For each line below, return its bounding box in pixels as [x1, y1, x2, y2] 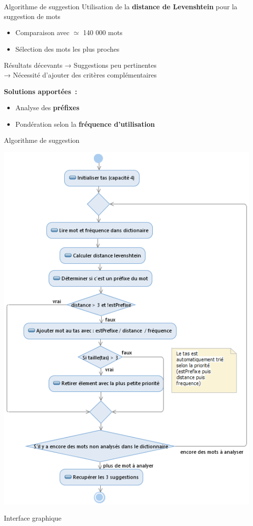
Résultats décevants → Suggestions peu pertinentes [4, 60, 157, 70]
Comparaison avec [15, 27, 70, 38]
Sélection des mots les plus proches [15, 43, 120, 54]
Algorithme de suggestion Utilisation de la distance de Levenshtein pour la [4, 1, 237, 11]
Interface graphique [4, 513, 62, 523]
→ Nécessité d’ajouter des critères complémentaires [4, 69, 157, 79]
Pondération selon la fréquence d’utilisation [15, 118, 155, 129]
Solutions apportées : [4, 86, 77, 96]
